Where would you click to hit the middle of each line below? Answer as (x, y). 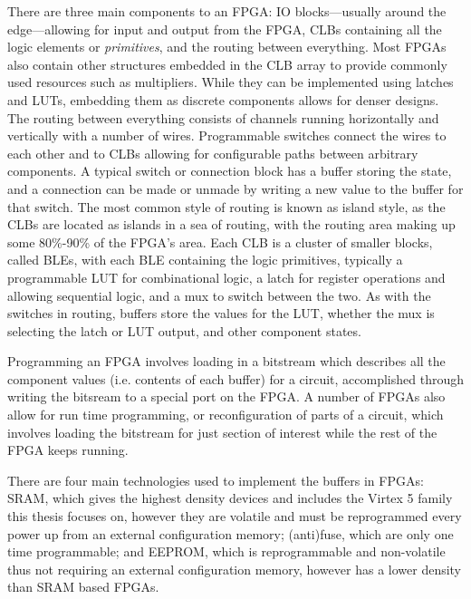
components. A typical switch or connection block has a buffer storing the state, (230, 171)
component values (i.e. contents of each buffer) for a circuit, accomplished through (235, 378)
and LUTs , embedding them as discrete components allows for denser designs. (223, 99)
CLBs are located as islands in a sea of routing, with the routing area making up (231, 224)
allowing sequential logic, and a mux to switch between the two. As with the (219, 295)
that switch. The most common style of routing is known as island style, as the (226, 206)
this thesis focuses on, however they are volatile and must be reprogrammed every (235, 516)
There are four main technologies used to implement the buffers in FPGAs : (216, 480)
